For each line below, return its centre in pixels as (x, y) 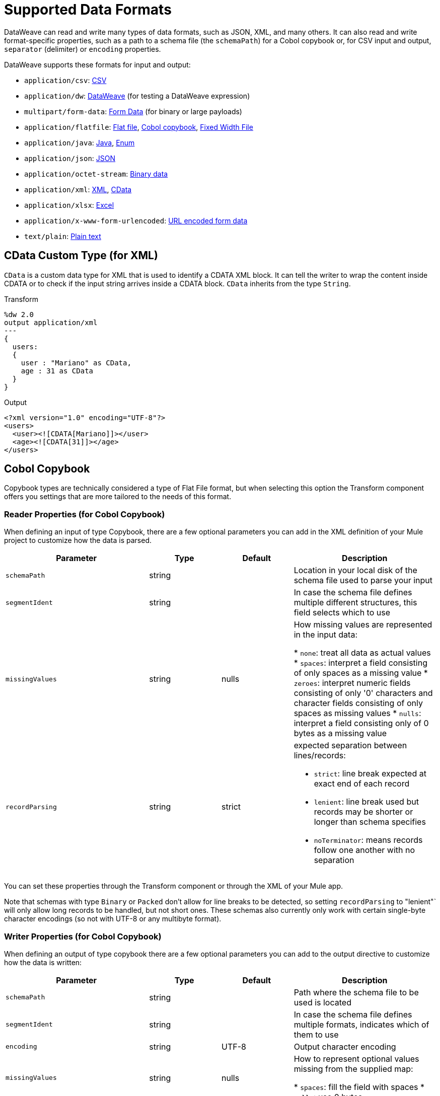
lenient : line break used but (366, 802)
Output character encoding (345, 1046)
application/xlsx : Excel (69, 205)
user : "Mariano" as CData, (76, 363)
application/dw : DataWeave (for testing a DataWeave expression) (137, 96)
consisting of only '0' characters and (363, 693)
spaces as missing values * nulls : (357, 713)
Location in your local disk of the (355, 570)
